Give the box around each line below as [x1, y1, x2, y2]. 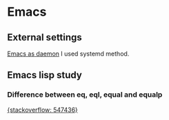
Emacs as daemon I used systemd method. [7, 49, 130, 58]
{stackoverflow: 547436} [7, 106, 78, 114]
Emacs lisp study [7, 69, 83, 81]
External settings [7, 32, 83, 43]
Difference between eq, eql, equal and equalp [7, 90, 163, 99]
